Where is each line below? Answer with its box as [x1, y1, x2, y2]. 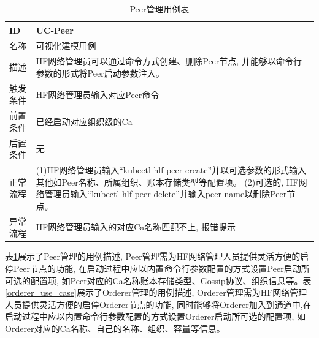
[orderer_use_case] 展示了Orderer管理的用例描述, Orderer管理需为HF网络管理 [5, 286, 307, 299]
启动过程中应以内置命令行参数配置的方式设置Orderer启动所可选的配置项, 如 [5, 310, 306, 323]
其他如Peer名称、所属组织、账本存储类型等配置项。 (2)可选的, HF [36, 175, 299, 188]
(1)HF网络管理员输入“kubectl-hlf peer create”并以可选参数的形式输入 [36, 163, 307, 176]
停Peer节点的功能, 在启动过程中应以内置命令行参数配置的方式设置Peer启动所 [5, 261, 310, 274]
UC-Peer [36, 23, 74, 36]
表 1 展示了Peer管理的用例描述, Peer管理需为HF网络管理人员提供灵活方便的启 [5, 250, 309, 263]
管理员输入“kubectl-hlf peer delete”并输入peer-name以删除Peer [44, 187, 287, 200]
